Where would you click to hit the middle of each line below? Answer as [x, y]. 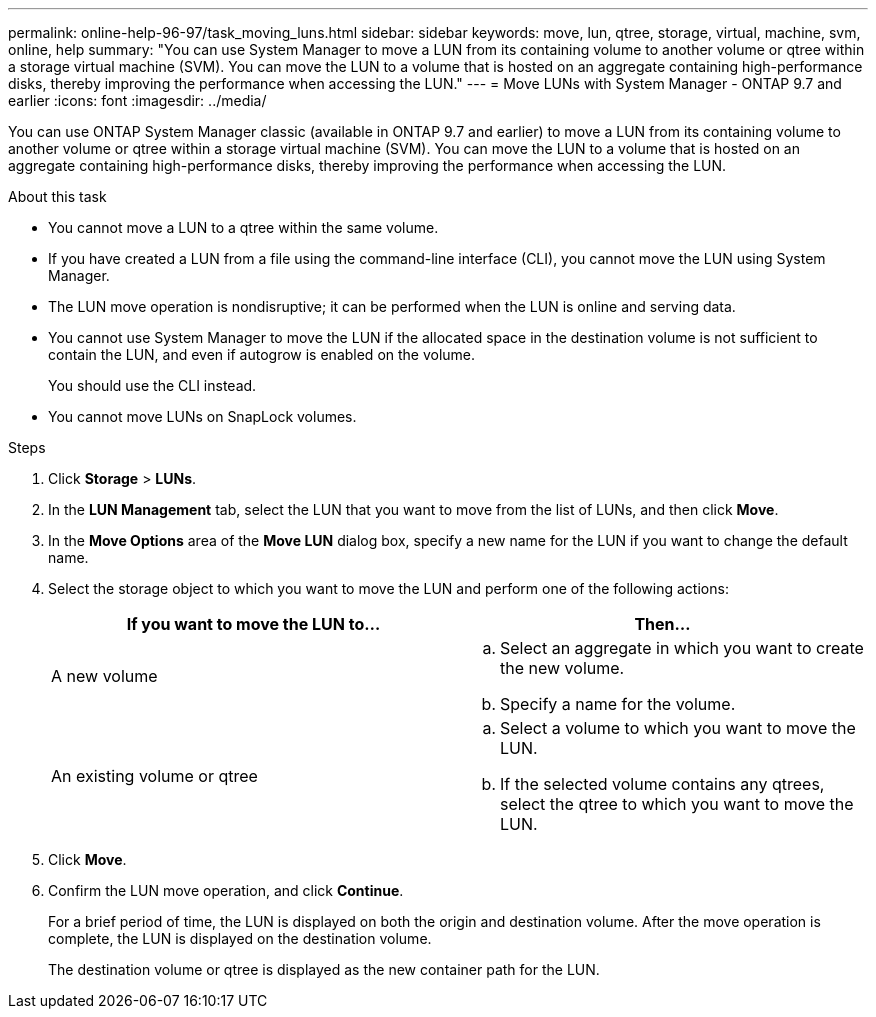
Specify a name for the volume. [618, 704]
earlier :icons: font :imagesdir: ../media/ [137, 100]
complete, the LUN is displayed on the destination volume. [240, 938]
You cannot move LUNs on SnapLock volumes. [202, 416]
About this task [57, 196]
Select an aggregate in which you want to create [682, 648]
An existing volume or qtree [154, 776]
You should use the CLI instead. [152, 385]
